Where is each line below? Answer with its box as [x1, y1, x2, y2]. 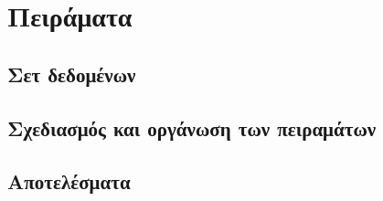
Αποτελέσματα [7, 167, 131, 196]
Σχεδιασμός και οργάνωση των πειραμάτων [7, 113, 377, 142]
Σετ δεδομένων [7, 59, 136, 88]
